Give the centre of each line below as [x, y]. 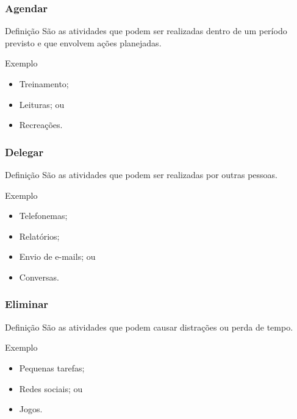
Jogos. [31, 409]
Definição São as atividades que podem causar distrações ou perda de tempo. [149, 327]
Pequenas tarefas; [52, 367]
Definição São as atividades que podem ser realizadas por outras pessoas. [141, 174]
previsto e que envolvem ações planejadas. [83, 42]
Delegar [24, 152]
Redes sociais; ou [51, 388]
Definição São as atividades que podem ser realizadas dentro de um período [146, 31]
